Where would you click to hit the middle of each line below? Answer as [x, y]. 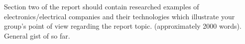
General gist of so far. [37, 35]
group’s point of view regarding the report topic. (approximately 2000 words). [123, 26]
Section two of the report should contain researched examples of [102, 6]
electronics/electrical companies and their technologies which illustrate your [120, 16]
